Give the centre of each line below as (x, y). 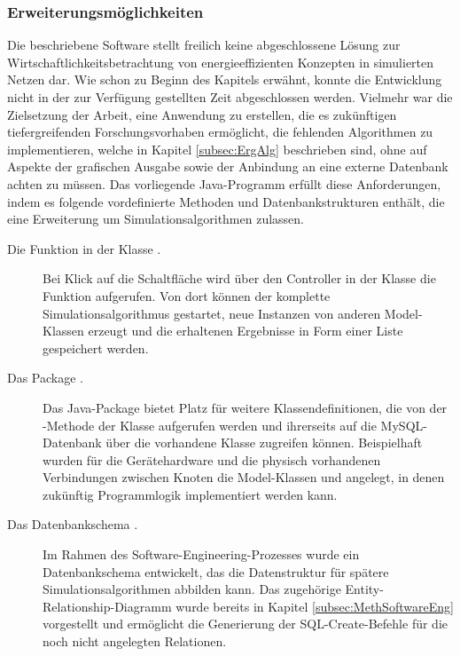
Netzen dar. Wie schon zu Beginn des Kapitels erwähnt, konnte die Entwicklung (225, 79)
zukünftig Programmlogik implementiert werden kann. (190, 494)
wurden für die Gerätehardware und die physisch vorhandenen (212, 459)
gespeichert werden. (96, 348)
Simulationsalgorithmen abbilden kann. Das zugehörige (192, 589)
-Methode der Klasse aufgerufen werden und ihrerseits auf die (210, 425)
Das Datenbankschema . (73, 524)
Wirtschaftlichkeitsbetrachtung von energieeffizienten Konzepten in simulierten (221, 62)
